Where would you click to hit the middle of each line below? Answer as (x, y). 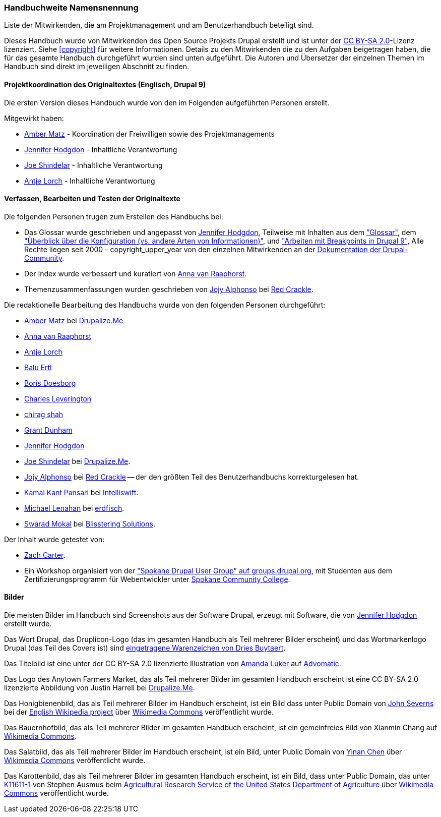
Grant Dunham (48, 430)
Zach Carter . (45, 555)
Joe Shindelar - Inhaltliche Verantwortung (93, 165)
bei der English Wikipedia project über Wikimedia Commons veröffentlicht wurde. (139, 712)
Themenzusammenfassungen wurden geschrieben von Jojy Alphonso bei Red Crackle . (169, 289)
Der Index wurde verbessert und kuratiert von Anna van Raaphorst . (136, 273)
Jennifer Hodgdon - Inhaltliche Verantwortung (101, 149)
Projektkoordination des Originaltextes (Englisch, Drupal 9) (105, 84)
